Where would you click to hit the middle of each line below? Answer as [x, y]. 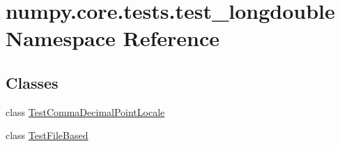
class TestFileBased [47, 135]
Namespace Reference [113, 38]
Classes [32, 82]
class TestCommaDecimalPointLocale [85, 111]
